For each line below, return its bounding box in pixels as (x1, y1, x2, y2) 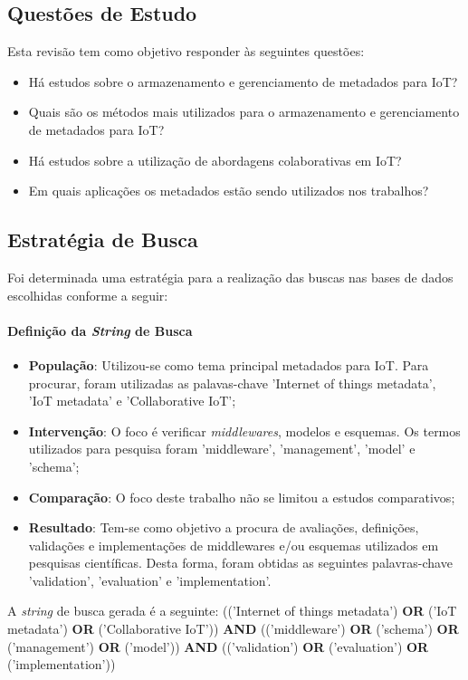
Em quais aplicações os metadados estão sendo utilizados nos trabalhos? (28, 181, 429, 200)
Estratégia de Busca (7, 225, 198, 254)
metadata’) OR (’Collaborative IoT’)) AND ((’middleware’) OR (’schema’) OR (7, 619, 459, 638)
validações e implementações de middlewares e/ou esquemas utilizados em (28, 535, 439, 554)
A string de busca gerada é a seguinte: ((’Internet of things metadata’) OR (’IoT (7, 601, 457, 620)
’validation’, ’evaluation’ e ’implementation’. (28, 570, 272, 589)
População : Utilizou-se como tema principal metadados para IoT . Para (28, 355, 429, 374)
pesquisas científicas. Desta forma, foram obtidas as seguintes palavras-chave (28, 553, 453, 572)
